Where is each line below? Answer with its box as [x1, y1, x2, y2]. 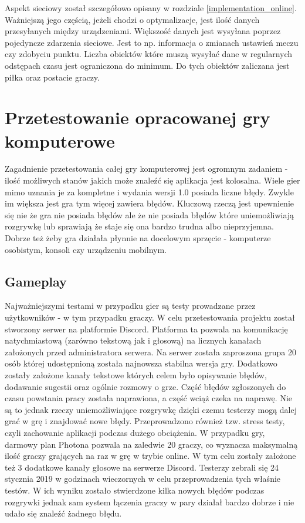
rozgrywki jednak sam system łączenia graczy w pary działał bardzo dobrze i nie [5, 495, 294, 508]
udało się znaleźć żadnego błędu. [5, 507, 122, 519]
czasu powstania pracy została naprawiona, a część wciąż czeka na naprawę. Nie [5, 392, 292, 404]
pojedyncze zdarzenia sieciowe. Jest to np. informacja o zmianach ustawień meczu [5, 36, 299, 48]
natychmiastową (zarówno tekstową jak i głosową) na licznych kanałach [5, 334, 262, 347]
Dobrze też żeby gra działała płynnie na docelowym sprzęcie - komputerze [5, 232, 271, 244]
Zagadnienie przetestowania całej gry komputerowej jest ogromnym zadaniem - [5, 162, 288, 175]
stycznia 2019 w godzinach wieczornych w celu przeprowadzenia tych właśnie [5, 472, 281, 485]
